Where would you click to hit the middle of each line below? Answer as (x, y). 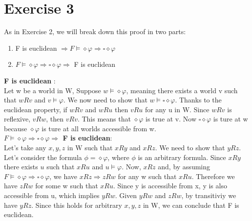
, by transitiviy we (209, 195)
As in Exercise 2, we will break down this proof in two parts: (95, 31)
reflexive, (17, 119)
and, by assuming (184, 167)
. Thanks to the (198, 100)
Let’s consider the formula (43, 157)
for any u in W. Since (177, 109)
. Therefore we (213, 176)
